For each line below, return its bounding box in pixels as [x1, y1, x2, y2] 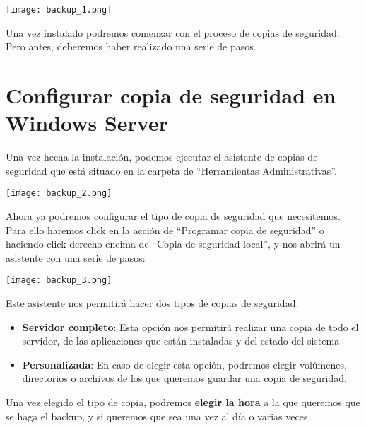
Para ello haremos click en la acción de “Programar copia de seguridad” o [6, 222, 324, 237]
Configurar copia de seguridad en [6, 81, 336, 110]
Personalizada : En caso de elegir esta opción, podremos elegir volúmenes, [22, 357, 347, 371]
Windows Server [6, 108, 168, 137]
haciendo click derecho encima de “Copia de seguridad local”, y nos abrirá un [6, 236, 341, 251]
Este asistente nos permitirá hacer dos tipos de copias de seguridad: [6, 296, 299, 311]
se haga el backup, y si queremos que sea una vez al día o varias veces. [6, 408, 311, 423]
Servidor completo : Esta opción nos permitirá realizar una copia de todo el [22, 319, 359, 334]
